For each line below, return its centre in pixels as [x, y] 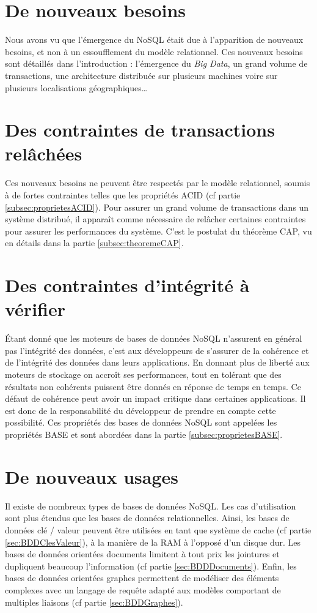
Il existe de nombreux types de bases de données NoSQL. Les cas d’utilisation [151, 506]
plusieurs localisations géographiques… [76, 87]
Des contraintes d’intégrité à [127, 285]
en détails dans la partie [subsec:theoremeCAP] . [94, 243]
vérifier [35, 309]
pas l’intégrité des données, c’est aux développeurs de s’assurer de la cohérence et [157, 350]
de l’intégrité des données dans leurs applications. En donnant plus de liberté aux [157, 362]
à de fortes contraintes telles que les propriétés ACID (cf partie [123, 195]
